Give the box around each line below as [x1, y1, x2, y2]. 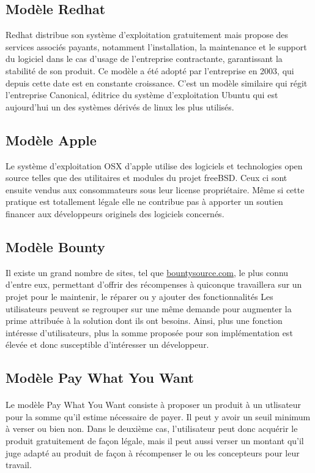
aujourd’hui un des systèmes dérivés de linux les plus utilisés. [6, 100, 234, 113]
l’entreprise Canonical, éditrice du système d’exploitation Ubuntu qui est [6, 88, 278, 101]
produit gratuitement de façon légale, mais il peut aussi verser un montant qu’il [6, 434, 304, 447]
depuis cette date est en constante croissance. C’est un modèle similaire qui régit [6, 76, 308, 89]
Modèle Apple [6, 130, 97, 149]
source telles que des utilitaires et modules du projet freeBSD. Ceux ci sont [6, 171, 287, 184]
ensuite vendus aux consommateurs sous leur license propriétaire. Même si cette [6, 183, 305, 196]
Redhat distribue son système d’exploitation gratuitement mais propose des [6, 28, 289, 41]
